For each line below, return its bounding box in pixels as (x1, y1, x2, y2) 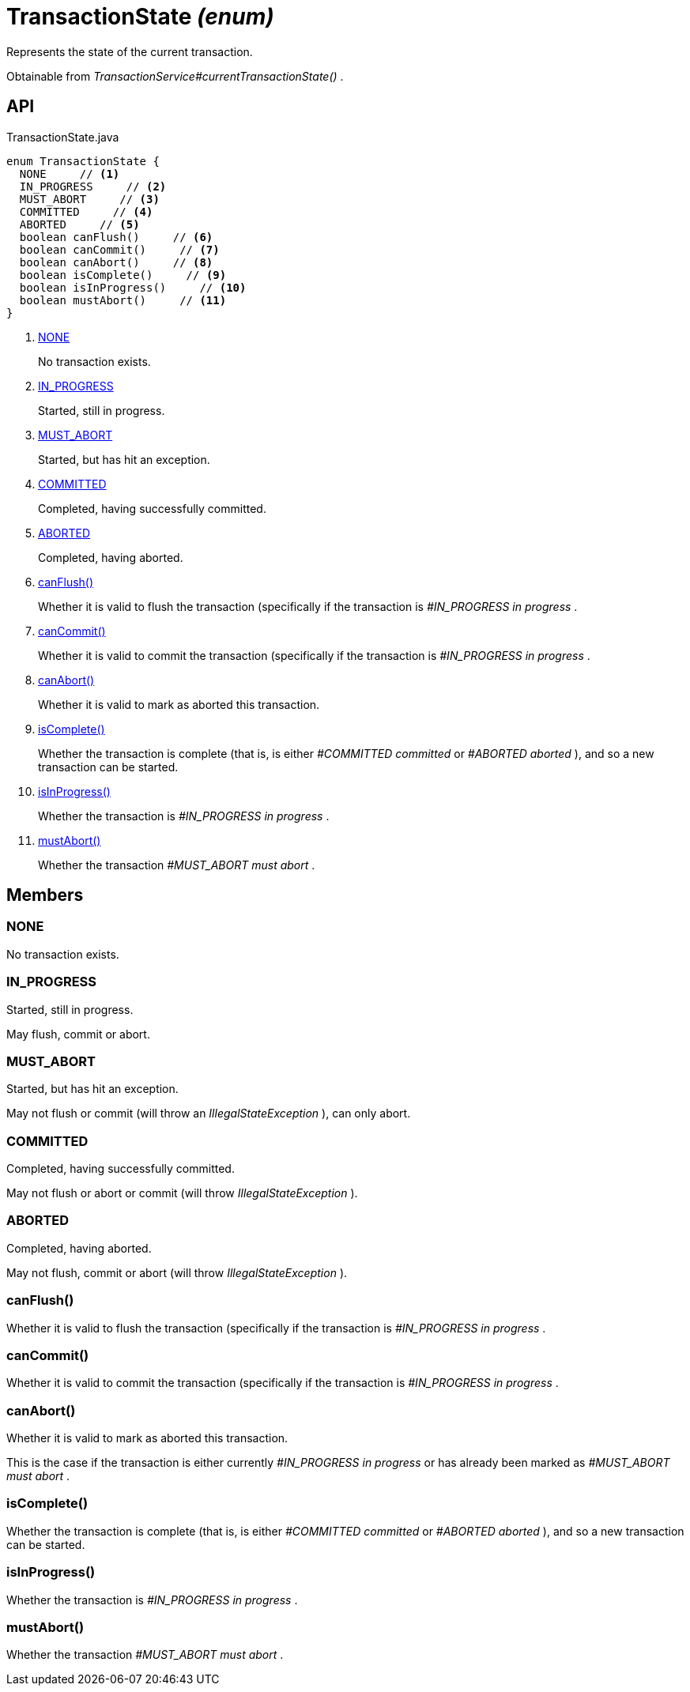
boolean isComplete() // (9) (19, 268, 227, 281)
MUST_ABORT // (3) (19, 192, 160, 205)
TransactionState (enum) (6, 3, 274, 30)
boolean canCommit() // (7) (19, 243, 220, 256)
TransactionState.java (6, 130, 119, 144)
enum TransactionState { (6, 154, 160, 168)
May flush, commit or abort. (6, 1027, 150, 1041)
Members (6, 885, 84, 906)
